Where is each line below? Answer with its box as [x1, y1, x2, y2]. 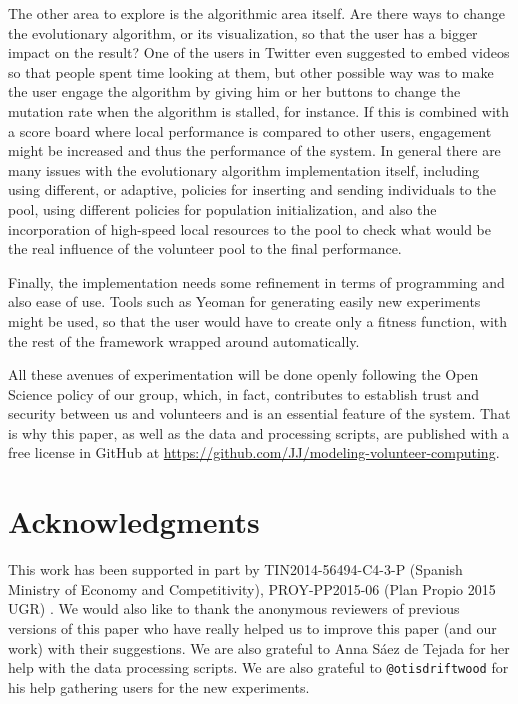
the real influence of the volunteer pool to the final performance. [8, 238, 402, 259]
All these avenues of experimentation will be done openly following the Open [8, 364, 479, 385]
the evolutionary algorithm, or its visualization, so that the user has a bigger [8, 22, 478, 43]
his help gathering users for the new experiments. [8, 676, 310, 697]
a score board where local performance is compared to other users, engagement [8, 120, 492, 141]
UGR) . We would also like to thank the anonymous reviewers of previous [8, 598, 460, 619]
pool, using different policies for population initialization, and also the [8, 198, 437, 219]
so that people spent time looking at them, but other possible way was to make [8, 61, 494, 82]
